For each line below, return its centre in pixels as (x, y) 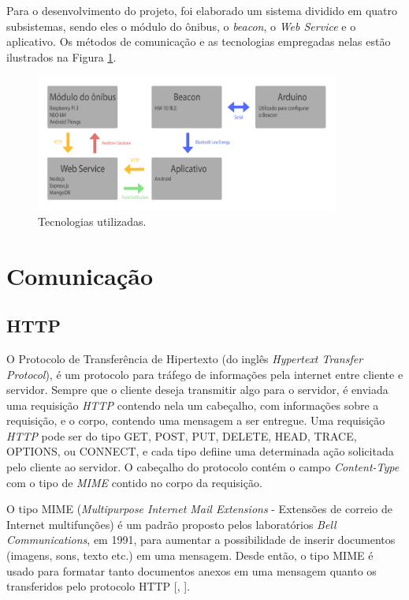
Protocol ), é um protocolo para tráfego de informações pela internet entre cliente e (205, 374)
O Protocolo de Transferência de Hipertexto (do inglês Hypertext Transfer (185, 358)
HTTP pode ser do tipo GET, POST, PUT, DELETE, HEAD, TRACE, (182, 435)
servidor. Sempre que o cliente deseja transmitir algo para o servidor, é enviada (197, 390)
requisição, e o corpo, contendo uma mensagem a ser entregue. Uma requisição (196, 420)
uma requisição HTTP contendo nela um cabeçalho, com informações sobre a (193, 405)
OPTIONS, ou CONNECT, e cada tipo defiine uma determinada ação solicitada (200, 451)
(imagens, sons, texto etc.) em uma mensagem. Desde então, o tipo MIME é (190, 555)
